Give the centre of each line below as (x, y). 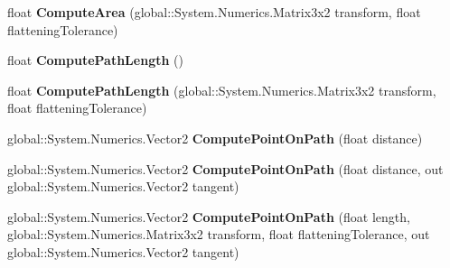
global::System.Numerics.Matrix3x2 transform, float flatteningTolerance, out (219, 234)
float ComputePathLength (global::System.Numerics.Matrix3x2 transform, (222, 90)
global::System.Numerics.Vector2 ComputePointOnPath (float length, (209, 216)
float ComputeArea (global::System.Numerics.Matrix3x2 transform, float (214, 12)
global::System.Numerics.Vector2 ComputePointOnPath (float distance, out (225, 168)
